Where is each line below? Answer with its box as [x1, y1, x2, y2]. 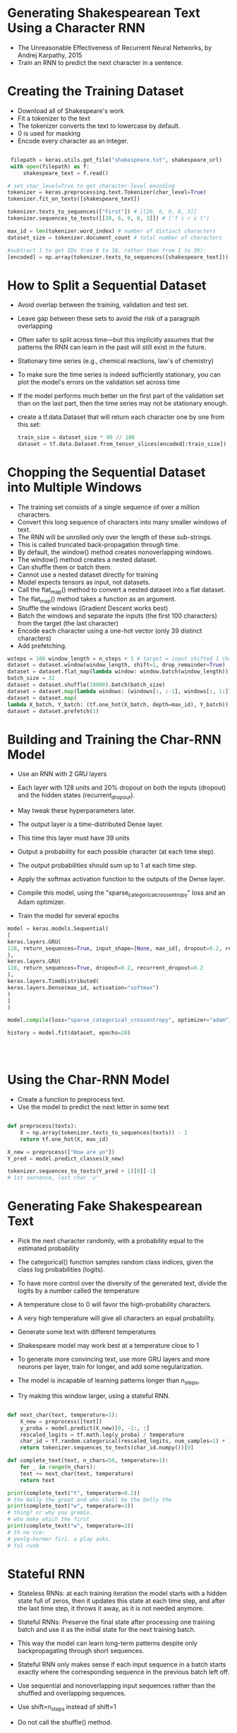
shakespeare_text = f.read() [23, 170, 109, 177]
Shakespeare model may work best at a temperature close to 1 [17, 1341, 200, 1350]
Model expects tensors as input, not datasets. [17, 578, 150, 586]
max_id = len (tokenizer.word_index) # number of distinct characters [7, 228, 217, 235]
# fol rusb [7, 1542, 39, 1549]
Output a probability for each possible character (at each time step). [17, 847, 216, 856]
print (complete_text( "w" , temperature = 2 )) [7, 1522, 134, 1529]
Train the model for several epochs [17, 912, 120, 920]
